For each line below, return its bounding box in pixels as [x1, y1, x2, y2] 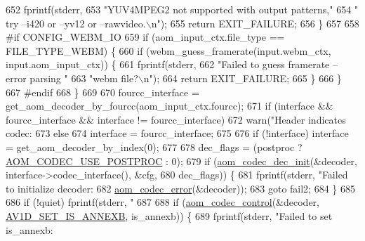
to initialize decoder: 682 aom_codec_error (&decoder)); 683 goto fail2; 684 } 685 [6, 181, 355, 195]
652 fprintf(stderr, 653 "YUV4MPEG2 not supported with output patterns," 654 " [6, 2, 359, 16]
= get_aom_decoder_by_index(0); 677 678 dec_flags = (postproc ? [6, 139, 303, 154]
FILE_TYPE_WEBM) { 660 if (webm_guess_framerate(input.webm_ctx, [6, 43, 331, 58]
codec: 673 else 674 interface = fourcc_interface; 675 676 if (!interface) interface [6, 126, 349, 141]
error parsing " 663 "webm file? [6, 70, 138, 85]
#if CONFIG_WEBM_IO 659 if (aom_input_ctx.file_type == [6, 30, 285, 44]
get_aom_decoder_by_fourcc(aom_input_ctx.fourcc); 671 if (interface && [6, 98, 333, 113]
